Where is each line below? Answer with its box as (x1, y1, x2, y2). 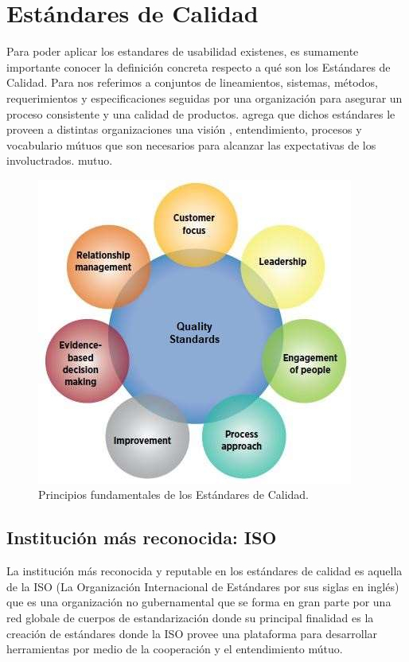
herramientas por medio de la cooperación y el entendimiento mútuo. (6, 641, 343, 657)
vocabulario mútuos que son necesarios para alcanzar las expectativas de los (6, 136, 376, 153)
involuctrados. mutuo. (6, 152, 113, 169)
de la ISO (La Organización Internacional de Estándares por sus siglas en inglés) (6, 578, 399, 594)
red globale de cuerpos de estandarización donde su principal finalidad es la (6, 609, 374, 626)
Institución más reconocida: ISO (6, 525, 277, 550)
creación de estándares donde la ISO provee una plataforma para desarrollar (6, 625, 378, 641)
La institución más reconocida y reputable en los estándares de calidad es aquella (6, 563, 403, 579)
